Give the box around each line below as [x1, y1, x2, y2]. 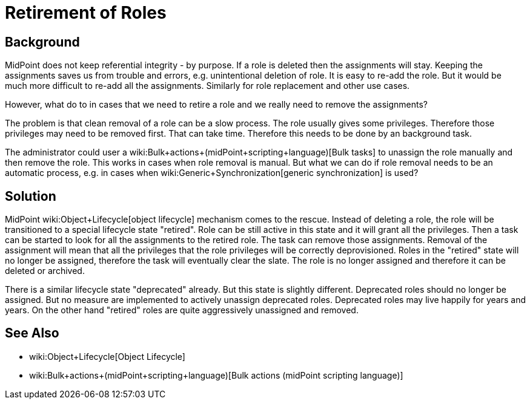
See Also [5, 325, 59, 341]
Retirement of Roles [5, 2, 167, 23]
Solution [5, 188, 56, 204]
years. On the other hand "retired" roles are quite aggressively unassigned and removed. [5, 305, 359, 316]
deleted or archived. [5, 266, 85, 276]
